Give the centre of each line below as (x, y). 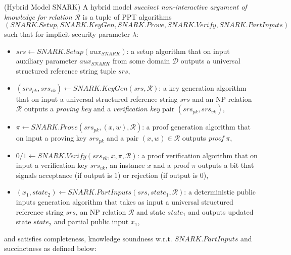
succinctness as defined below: (51, 248)
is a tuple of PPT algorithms (127, 16)
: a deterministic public (220, 192)
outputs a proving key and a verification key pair (99, 109)
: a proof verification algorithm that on (197, 155)
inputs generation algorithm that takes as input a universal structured (125, 201)
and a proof (171, 165)
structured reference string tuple (66, 70)
